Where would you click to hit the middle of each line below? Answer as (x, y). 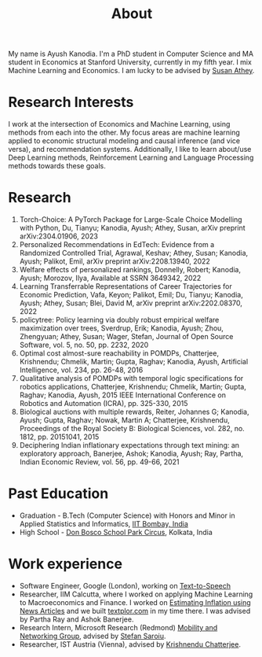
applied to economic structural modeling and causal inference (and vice (124, 141)
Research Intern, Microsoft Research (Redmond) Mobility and (118, 627)
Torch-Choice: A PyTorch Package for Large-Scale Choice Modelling (131, 220)
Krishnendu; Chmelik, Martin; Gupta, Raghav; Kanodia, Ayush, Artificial (134, 362)
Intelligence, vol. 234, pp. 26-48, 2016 (81, 370)
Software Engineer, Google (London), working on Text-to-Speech (125, 585)
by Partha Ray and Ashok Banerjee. (76, 619)
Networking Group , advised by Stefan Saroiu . (93, 636)
